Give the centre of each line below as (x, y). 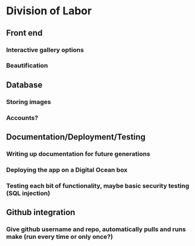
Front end (24, 33)
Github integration (41, 212)
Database (24, 85)
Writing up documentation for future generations (78, 154)
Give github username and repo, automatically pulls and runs (96, 229)
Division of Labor (49, 11)
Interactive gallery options (45, 50)
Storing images (29, 102)
